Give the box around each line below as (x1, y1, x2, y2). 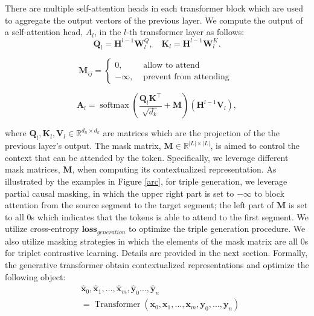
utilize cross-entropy (5, 222, 79, 235)
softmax (100, 101, 129, 110)
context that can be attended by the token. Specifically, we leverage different (5, 151, 289, 163)
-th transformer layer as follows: (126, 25, 245, 38)
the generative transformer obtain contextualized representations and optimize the (5, 258, 309, 271)
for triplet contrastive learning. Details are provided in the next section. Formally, (5, 246, 308, 259)
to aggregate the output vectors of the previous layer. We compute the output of (5, 13, 303, 26)
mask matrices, (5, 163, 60, 176)
